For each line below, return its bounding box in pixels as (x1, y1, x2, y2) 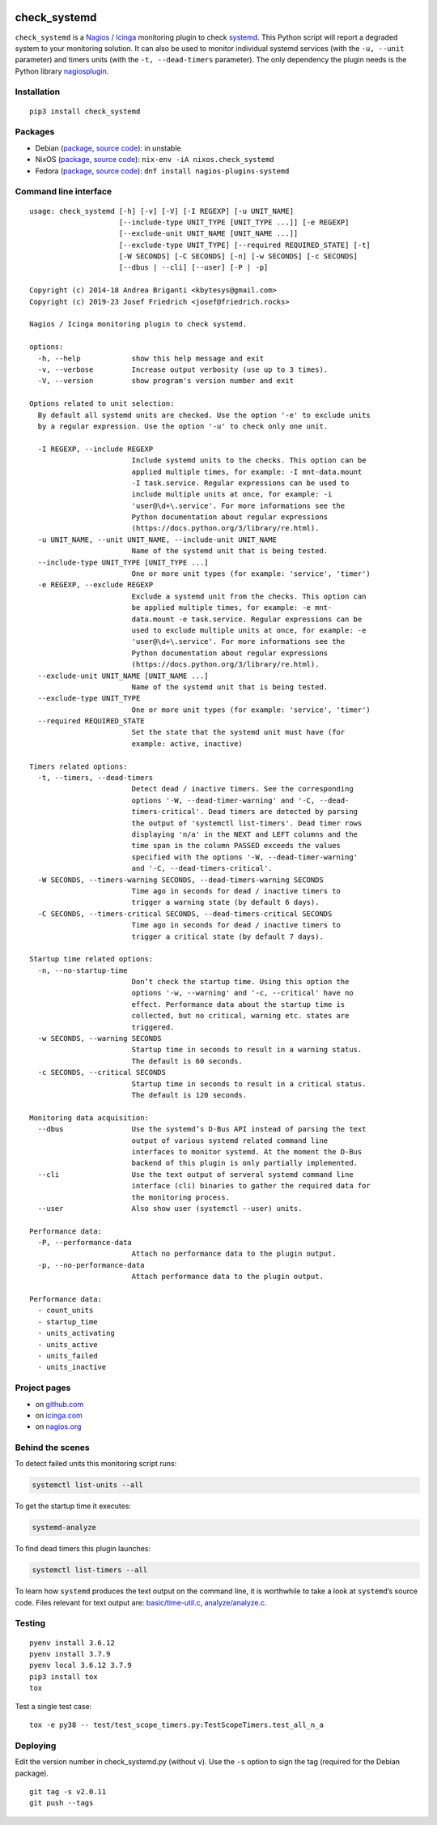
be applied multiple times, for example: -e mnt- (131, 603, 333, 612)
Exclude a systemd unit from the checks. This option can (131, 591, 367, 601)
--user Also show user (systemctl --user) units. (37, 1204, 303, 1213)
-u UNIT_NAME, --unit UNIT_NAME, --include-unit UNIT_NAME (37, 535, 277, 544)
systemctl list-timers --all (32, 1566, 148, 1575)
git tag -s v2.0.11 (29, 1787, 107, 1796)
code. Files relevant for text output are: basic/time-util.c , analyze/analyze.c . (15, 1597, 267, 1607)
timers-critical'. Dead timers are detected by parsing (131, 807, 359, 817)
